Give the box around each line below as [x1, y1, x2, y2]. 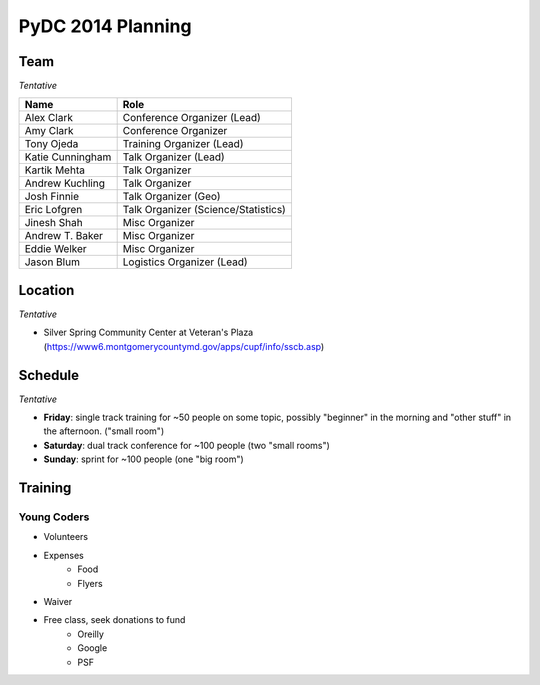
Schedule [18, 366, 80, 384]
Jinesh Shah [24, 216, 84, 230]
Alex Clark [24, 111, 74, 125]
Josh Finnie [24, 190, 80, 204]
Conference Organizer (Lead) [122, 111, 262, 125]
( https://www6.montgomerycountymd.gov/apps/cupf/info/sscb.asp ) [43, 340, 325, 352]
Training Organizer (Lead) [122, 137, 244, 151]
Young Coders [18, 510, 90, 524]
